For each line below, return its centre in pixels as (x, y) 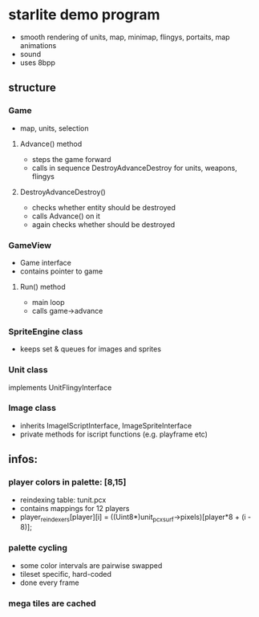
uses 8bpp (38, 63)
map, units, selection (54, 128)
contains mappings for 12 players (75, 508)
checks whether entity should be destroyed (104, 207)
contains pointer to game (61, 271)
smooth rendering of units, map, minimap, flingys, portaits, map (125, 37)
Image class (32, 408)
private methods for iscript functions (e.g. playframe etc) (114, 434)
